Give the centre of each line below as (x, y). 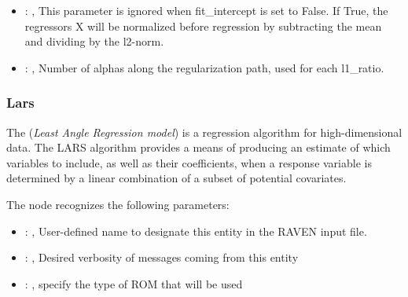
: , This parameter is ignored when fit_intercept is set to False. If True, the (206, 10)
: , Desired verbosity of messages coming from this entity (162, 257)
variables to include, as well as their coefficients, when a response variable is (189, 162)
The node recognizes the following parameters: (118, 204)
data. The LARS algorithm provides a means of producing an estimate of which (198, 147)
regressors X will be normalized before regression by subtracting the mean (203, 26)
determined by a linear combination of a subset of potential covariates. (176, 178)
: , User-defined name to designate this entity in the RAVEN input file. (196, 231)
